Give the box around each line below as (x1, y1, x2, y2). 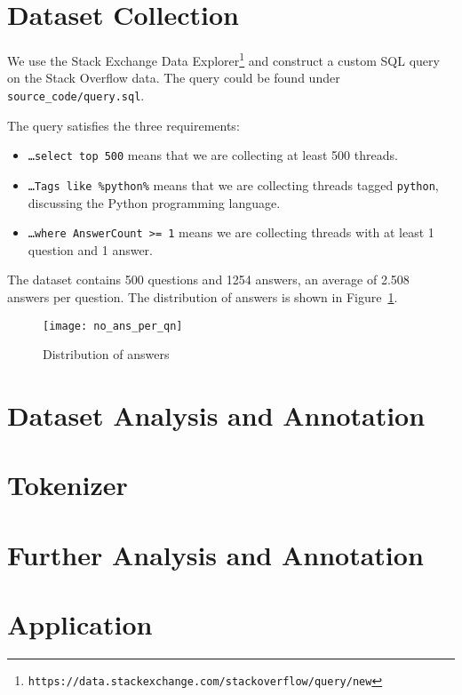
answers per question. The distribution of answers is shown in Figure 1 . (7, 287, 398, 306)
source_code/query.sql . (7, 85, 145, 104)
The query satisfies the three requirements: (7, 116, 240, 134)
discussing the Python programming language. (28, 193, 281, 212)
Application (7, 606, 153, 643)
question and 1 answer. (28, 240, 153, 259)
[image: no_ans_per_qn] (43, 319, 183, 332)
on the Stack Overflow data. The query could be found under (7, 68, 340, 87)
